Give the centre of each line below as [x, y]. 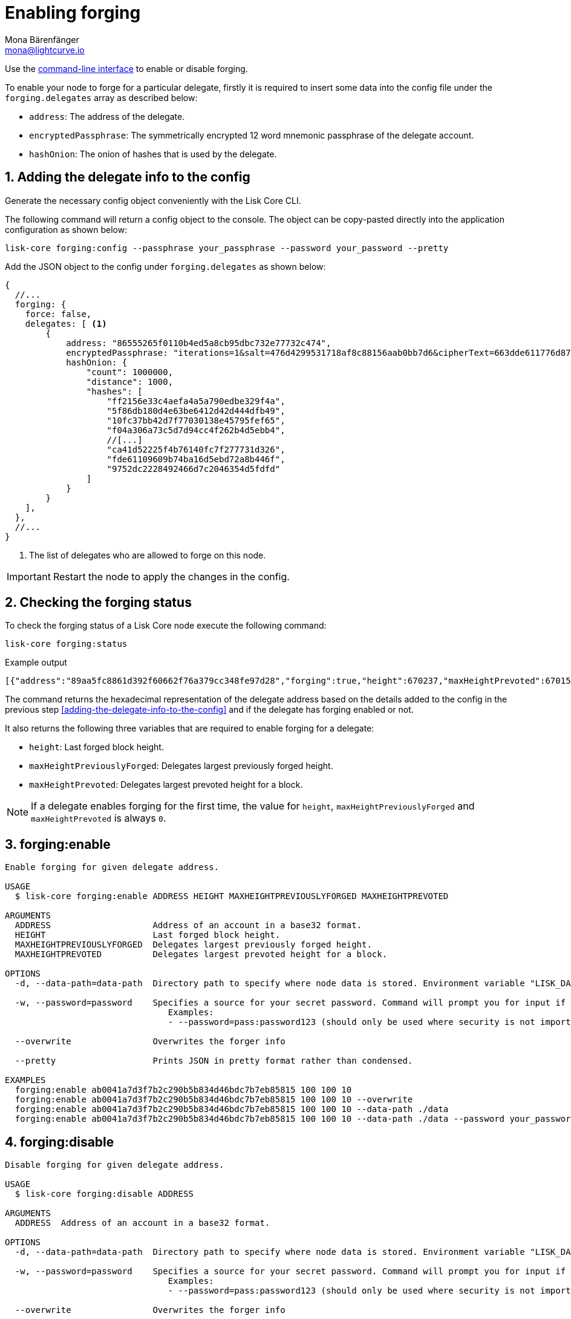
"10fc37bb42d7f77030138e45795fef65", [196, 420]
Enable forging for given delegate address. [112, 867]
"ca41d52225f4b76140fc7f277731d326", [196, 449]
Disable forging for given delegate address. [115, 1165]
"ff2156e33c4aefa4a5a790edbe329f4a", [196, 401]
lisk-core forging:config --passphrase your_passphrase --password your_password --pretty [227, 248]
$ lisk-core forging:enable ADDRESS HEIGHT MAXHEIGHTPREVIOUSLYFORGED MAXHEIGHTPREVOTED [232, 896]
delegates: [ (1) [66, 323]
